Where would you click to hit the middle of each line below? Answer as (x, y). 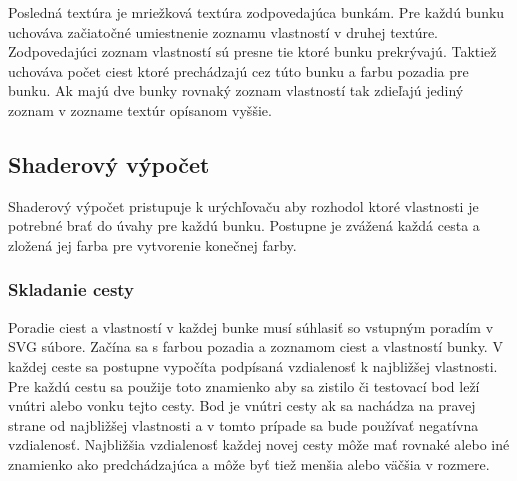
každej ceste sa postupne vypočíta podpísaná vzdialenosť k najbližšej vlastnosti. (253, 365)
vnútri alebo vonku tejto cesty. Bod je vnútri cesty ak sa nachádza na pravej (242, 405)
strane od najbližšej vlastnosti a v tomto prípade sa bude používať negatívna (243, 424)
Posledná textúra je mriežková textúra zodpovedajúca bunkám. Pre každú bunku (256, 12)
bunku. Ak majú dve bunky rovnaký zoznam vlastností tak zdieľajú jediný (236, 90)
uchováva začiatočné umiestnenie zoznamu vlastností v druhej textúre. (223, 31)
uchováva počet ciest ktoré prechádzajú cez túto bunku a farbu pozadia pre (238, 70)
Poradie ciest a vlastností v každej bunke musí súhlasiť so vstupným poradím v (251, 326)
